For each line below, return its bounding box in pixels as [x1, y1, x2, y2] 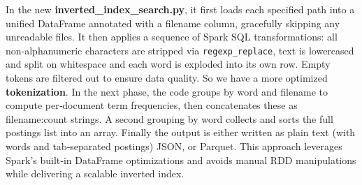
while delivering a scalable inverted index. [6, 166, 184, 181]
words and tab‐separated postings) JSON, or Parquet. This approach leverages [6, 139, 342, 153]
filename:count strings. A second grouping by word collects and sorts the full [6, 111, 333, 126]
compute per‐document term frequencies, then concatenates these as [6, 98, 298, 112]
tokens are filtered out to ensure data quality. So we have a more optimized [6, 71, 328, 85]
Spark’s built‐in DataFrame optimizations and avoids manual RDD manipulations [6, 152, 356, 167]
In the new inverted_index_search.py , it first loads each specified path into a [6, 2, 355, 16]
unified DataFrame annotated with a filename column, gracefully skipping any [6, 15, 340, 30]
